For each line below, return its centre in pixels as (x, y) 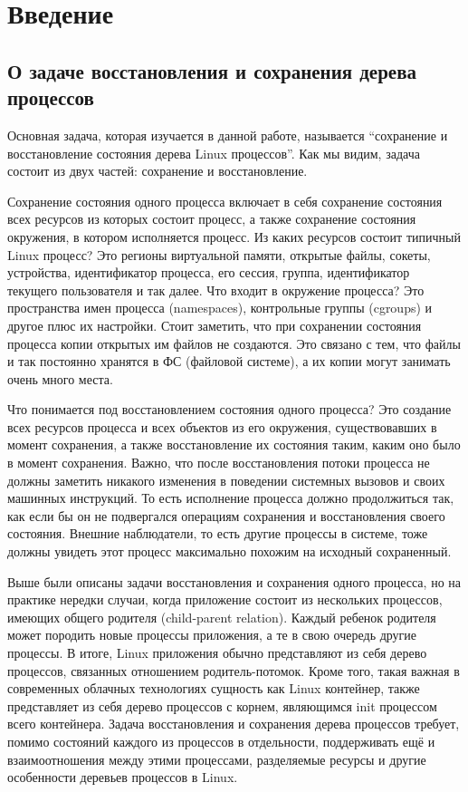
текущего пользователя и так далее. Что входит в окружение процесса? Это (216, 290)
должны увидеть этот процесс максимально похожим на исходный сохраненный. (229, 551)
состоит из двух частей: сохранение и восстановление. (158, 171)
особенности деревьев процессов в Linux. (123, 777)
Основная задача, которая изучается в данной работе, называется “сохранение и (228, 135)
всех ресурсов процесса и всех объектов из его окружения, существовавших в (222, 426)
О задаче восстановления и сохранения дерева (212, 70)
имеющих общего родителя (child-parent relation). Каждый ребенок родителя (222, 617)
